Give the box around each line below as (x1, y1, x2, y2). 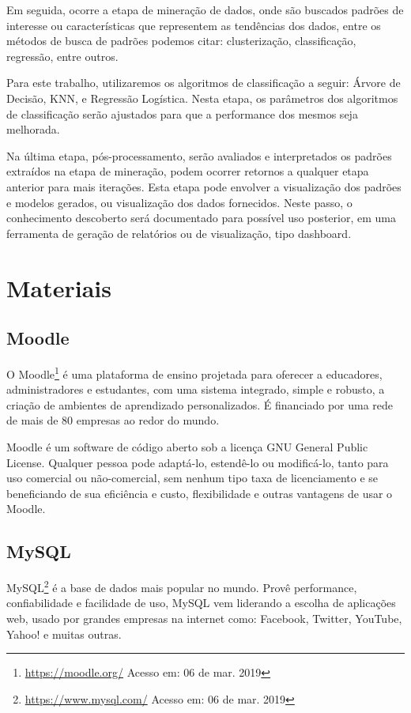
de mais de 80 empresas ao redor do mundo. (6, 412, 220, 428)
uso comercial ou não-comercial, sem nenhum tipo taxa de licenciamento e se (6, 470, 379, 486)
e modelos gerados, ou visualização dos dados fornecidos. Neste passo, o (6, 194, 353, 210)
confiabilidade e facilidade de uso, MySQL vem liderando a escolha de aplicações (6, 594, 396, 611)
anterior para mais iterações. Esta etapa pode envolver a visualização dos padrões (6, 178, 402, 194)
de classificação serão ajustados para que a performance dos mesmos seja (6, 105, 358, 122)
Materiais (6, 271, 112, 304)
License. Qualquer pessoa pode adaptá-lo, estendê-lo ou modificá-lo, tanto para (6, 454, 389, 470)
